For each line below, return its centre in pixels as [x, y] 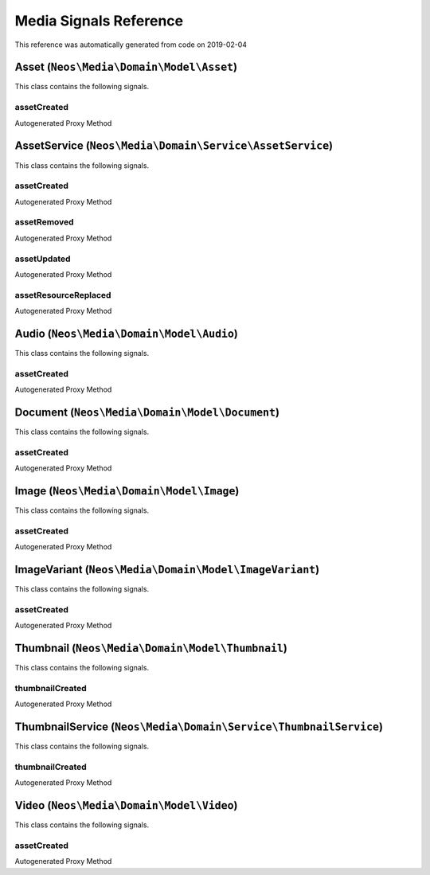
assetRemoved [45, 222]
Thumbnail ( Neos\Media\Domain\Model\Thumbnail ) [151, 648]
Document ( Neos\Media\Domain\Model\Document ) [147, 412]
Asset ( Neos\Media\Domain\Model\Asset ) [126, 67]
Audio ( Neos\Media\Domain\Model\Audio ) [127, 333]
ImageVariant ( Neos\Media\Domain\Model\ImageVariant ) [167, 570]
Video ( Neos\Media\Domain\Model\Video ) [126, 805]
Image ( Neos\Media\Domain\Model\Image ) [127, 491]
